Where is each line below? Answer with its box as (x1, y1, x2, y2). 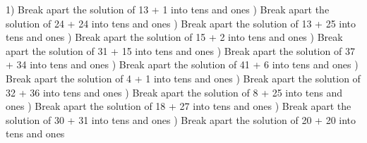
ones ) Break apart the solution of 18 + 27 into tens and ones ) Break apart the (6, 99, 351, 113)
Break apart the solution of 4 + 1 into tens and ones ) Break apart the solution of (6, 70, 361, 85)
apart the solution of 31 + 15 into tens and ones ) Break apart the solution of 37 (6, 43, 355, 58)
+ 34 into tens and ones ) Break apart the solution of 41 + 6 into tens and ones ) (6, 57, 359, 72)
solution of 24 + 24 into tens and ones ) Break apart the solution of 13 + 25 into (6, 15, 356, 30)
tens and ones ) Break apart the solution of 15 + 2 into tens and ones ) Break (6, 30, 343, 44)
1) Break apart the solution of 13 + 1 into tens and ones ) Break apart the (6, 2, 330, 16)
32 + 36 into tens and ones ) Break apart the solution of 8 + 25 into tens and (6, 85, 342, 99)
